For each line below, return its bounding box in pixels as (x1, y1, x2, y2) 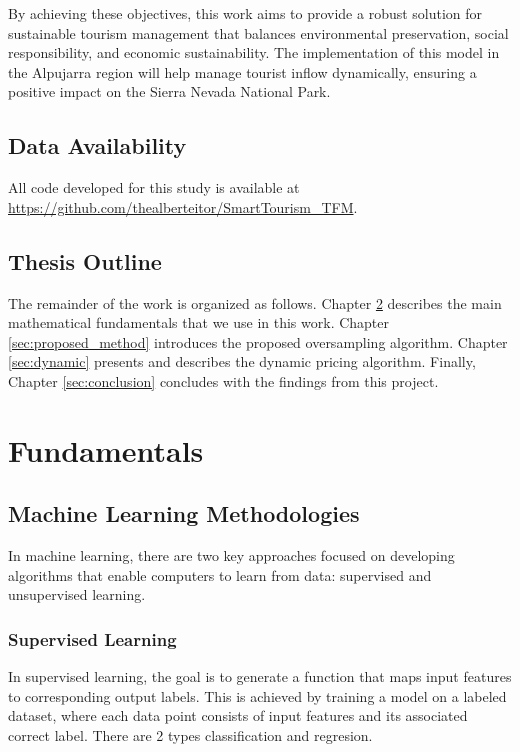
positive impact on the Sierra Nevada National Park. (8, 81, 331, 102)
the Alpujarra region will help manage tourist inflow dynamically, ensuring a (8, 61, 477, 82)
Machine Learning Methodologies (8, 498, 360, 529)
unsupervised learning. (8, 584, 146, 605)
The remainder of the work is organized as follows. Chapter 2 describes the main (8, 292, 502, 313)
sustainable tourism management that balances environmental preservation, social (8, 22, 509, 43)
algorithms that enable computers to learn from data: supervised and (8, 564, 432, 585)
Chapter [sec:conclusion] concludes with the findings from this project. (8, 370, 439, 391)
